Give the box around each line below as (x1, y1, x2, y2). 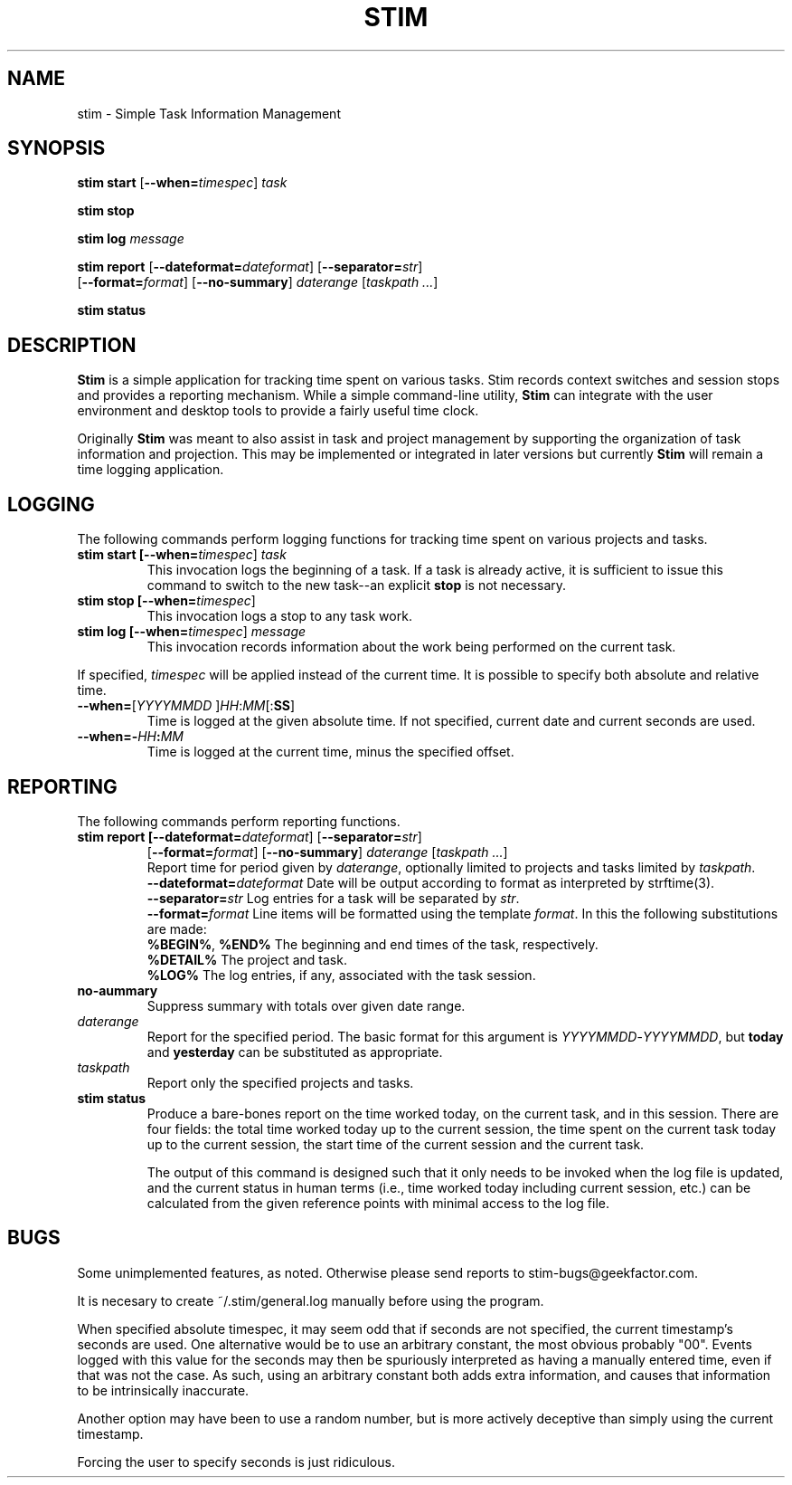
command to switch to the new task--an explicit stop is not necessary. (146, 577, 567, 594)
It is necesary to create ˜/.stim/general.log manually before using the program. (77, 1292, 544, 1309)
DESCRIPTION (7, 333, 137, 357)
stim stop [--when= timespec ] (77, 593, 256, 609)
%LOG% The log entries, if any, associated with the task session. (146, 966, 536, 983)
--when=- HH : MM (77, 728, 184, 745)
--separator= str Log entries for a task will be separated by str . (146, 890, 520, 906)
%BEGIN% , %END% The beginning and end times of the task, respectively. (146, 936, 599, 952)
